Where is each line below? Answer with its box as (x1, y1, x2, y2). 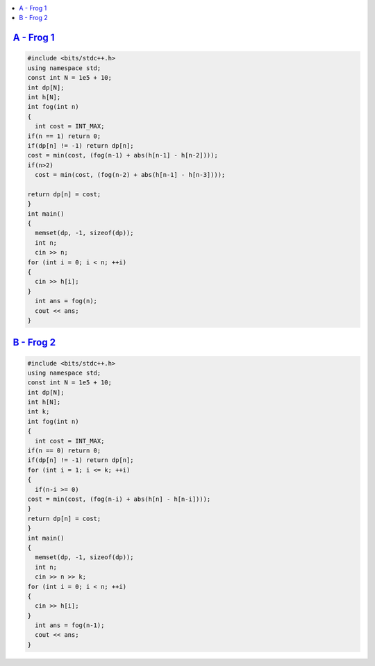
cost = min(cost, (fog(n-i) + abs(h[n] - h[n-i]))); (27, 495, 211, 503)
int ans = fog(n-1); (35, 622, 105, 629)
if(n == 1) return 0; (27, 132, 101, 140)
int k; (27, 408, 50, 416)
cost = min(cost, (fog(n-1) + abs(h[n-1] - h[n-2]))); (27, 151, 218, 160)
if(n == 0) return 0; (27, 447, 101, 454)
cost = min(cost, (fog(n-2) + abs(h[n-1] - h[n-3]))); (35, 171, 226, 179)
